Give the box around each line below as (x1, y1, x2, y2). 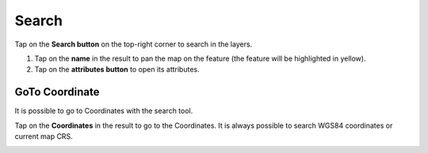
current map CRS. (14, 132, 73, 141)
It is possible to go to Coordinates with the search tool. (14, 106, 193, 116)
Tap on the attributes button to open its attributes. (34, 65, 200, 74)
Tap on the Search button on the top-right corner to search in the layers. (14, 39, 253, 49)
